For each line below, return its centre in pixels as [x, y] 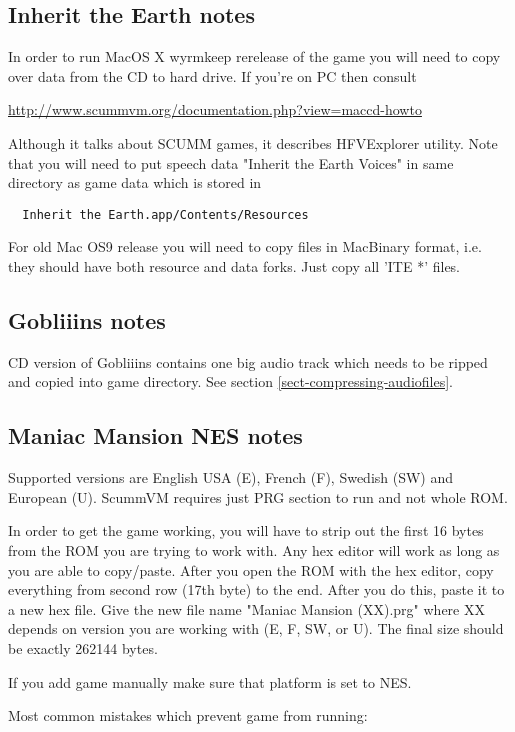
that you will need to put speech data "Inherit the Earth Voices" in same [231, 162]
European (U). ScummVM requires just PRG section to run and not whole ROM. [258, 496]
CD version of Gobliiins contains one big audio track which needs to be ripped [248, 361]
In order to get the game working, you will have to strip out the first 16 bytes [246, 530]
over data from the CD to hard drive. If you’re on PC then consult [212, 75]
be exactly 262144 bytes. [83, 647]
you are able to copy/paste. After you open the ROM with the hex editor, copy [251, 569]
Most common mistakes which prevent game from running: [188, 715]
